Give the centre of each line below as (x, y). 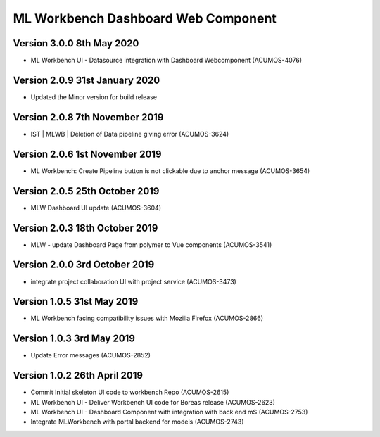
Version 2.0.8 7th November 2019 (88, 117)
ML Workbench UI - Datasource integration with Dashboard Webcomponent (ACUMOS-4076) (166, 61)
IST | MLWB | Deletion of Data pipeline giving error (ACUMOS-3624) (130, 134)
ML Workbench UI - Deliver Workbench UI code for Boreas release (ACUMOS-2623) (153, 402)
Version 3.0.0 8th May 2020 (76, 43)
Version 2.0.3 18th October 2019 (85, 228)
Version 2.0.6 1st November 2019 (87, 154)
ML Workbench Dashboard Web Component (145, 18)
